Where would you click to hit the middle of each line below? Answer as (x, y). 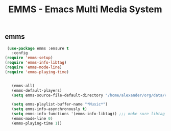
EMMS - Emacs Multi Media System (85, 9)
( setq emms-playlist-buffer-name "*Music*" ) (60, 104)
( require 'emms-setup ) (29, 58)
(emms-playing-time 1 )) (37, 123)
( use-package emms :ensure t (38, 48)
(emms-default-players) (37, 90)
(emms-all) (23, 86)
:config (20, 53)
